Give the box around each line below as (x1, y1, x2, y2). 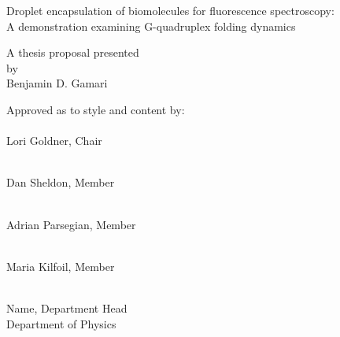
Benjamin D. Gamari (6, 75, 108, 91)
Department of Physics (6, 315, 116, 331)
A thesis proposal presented (6, 44, 139, 61)
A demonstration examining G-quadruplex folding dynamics (6, 17, 296, 34)
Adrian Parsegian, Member (6, 216, 136, 232)
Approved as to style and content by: (6, 101, 185, 117)
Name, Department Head (6, 299, 128, 316)
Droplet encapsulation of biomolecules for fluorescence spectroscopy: (6, 2, 334, 18)
